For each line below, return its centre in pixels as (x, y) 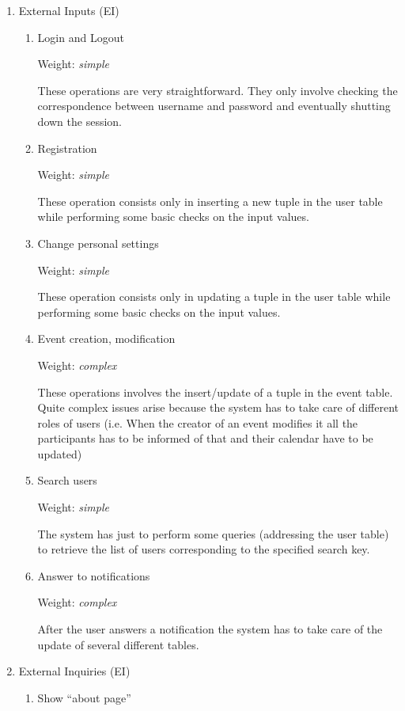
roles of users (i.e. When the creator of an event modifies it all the (198, 422)
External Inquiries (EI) (74, 671)
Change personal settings (98, 243)
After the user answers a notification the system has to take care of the (210, 629)
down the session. (79, 121)
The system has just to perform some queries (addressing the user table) (213, 533)
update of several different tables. (118, 644)
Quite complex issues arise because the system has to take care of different (218, 407)
